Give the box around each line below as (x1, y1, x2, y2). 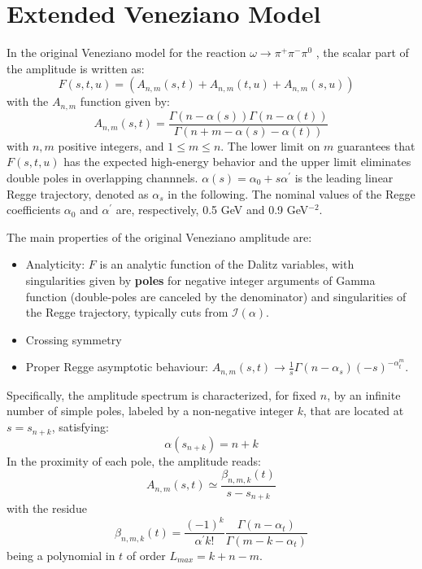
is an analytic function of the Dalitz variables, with (99, 256, 355, 273)
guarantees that (337, 137, 415, 154)
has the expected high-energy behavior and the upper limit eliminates (63, 153, 411, 170)
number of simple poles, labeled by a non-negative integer (7, 402, 294, 419)
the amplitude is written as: (7, 59, 145, 77)
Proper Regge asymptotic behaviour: (25, 358, 209, 375)
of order (126, 546, 166, 563)
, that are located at (302, 402, 404, 419)
